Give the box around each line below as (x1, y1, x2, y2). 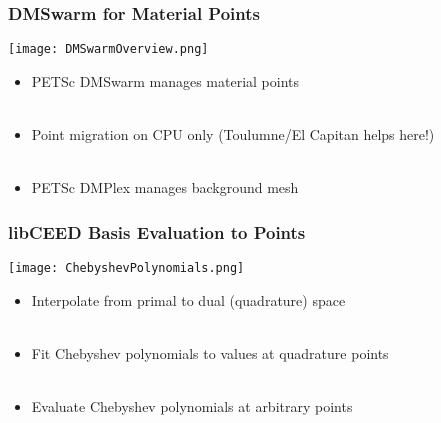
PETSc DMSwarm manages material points (31, 70, 299, 91)
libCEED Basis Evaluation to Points (8, 219, 306, 244)
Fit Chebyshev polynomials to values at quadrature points (31, 342, 389, 363)
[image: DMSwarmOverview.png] (8, 42, 209, 57)
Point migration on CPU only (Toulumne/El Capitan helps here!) (31, 124, 435, 145)
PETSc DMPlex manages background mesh (31, 177, 299, 198)
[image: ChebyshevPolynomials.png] (8, 261, 245, 276)
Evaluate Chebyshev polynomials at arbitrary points (31, 396, 353, 417)
